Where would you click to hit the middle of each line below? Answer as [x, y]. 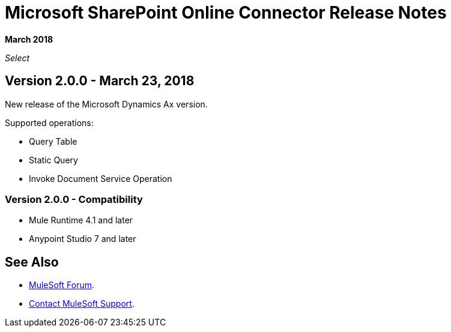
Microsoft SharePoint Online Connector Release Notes [226, 13]
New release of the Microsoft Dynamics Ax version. [106, 104]
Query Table [53, 141]
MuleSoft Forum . [62, 285]
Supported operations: [49, 122]
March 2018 [29, 39]
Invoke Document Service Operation [101, 178]
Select [17, 58]
